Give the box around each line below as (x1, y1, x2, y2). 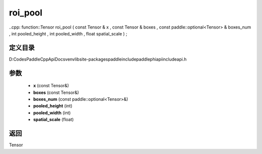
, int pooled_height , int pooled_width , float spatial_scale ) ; (9, 31, 128, 36)
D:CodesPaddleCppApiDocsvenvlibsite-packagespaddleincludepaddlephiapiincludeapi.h (9, 56, 187, 62)
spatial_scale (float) (33, 117, 74, 123)
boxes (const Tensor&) (33, 90, 80, 95)
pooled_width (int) (33, 109, 71, 116)
